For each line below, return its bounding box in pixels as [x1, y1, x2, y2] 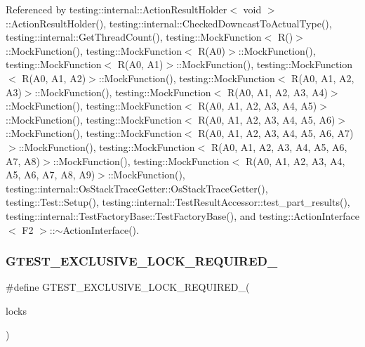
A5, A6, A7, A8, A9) [6, 167, 95, 182]
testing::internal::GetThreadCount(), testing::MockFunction [6, 30, 262, 44]
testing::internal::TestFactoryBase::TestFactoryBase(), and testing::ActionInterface [6, 208, 359, 223]
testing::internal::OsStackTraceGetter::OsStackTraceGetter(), [6, 181, 268, 195]
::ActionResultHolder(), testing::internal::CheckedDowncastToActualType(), [6, 15, 332, 30]
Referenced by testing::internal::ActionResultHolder [6, 2, 227, 16]
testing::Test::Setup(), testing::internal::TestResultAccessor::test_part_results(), [6, 195, 350, 209]
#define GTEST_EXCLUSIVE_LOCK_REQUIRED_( [6, 280, 250, 294]
